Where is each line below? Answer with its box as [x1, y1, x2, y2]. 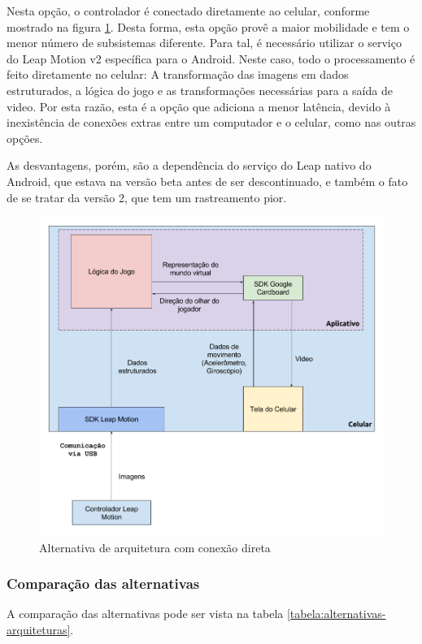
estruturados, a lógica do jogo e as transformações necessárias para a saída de [7, 81, 393, 98]
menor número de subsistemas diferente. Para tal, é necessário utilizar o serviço [7, 34, 402, 51]
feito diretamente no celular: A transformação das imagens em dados [7, 66, 349, 83]
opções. [7, 129, 43, 146]
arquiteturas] [7, 620, 71, 638]
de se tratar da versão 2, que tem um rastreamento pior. [7, 188, 287, 205]
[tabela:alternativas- [286, 605, 386, 622]
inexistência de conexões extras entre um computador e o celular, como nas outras [7, 114, 416, 131]
